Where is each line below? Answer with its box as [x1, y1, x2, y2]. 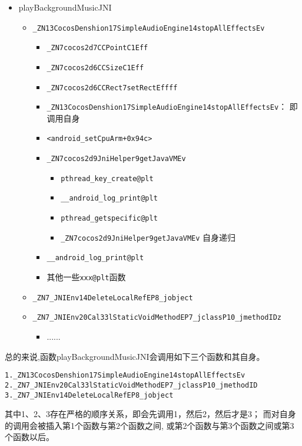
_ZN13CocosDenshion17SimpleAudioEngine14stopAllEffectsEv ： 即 [47, 100, 298, 113]
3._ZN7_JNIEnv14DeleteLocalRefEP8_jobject [5, 391, 174, 399]
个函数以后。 [5, 431, 54, 443]
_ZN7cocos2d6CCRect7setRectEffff [47, 83, 178, 92]
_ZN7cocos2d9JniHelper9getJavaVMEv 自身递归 [61, 231, 236, 243]
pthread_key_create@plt [61, 174, 154, 183]
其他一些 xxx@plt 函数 [47, 271, 126, 283]
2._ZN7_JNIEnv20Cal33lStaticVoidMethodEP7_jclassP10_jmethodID [5, 381, 258, 389]
